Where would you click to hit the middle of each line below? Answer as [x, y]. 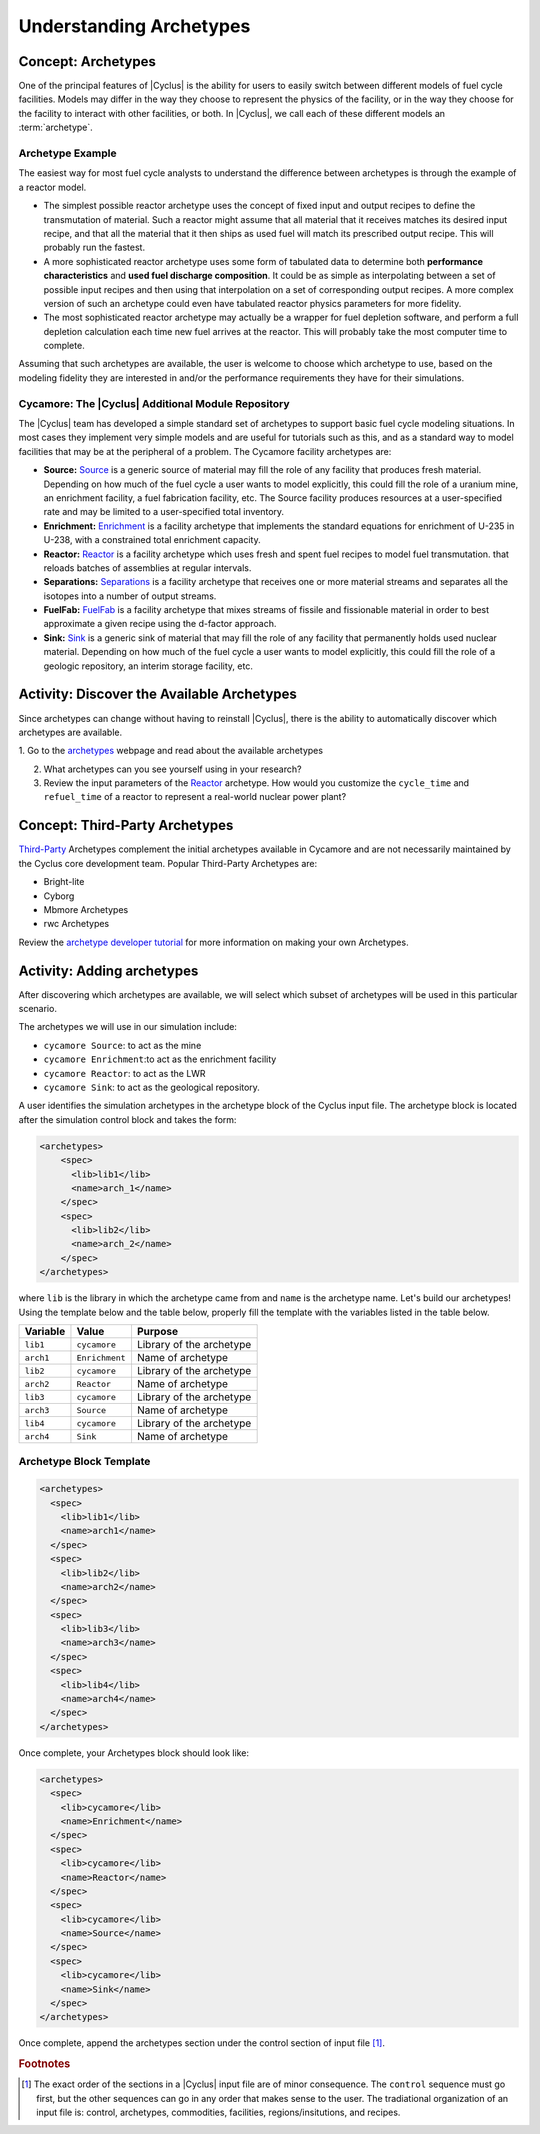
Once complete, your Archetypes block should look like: [134, 1752]
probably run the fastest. [94, 247]
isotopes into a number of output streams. [130, 596]
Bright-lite [64, 882]
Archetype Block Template [84, 1462]
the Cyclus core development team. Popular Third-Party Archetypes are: [168, 863]
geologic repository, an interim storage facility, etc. [148, 666]
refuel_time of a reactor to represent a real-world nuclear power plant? [195, 797]
